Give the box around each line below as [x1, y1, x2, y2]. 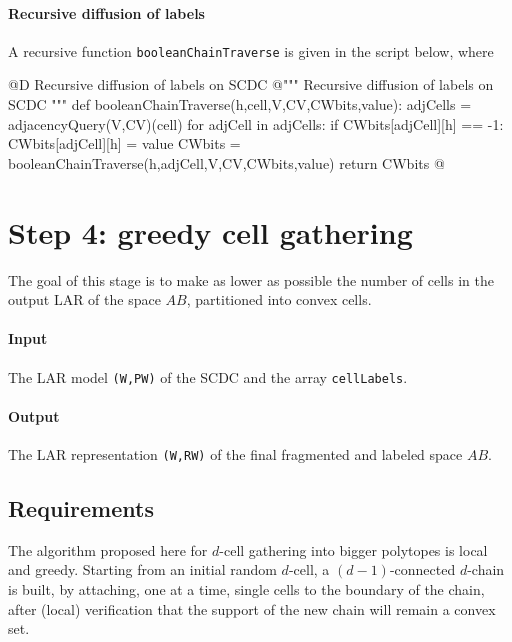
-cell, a [288, 559, 330, 580]
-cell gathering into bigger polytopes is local [219, 539, 488, 560]
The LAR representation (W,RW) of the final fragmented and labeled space [8, 443, 463, 464]
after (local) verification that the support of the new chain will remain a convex [8, 598, 496, 619]
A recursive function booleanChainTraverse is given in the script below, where [8, 40, 494, 61]
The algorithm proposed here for [8, 539, 208, 560]
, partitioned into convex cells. [186, 289, 372, 310]
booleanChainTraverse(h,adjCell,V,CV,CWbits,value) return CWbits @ [8, 152, 445, 173]
